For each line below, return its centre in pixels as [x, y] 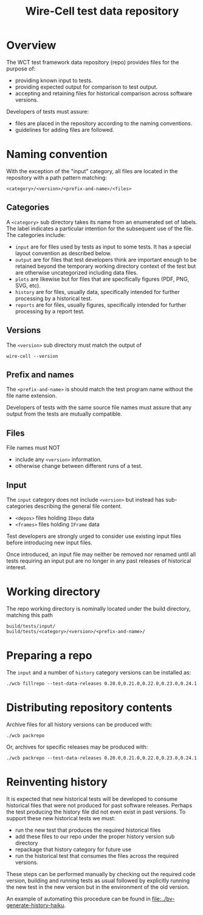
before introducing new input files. [49, 543]
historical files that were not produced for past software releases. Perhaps [99, 805]
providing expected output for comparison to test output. [86, 87]
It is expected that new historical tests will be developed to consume [92, 799]
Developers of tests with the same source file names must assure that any [99, 408]
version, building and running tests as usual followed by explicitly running [98, 880]
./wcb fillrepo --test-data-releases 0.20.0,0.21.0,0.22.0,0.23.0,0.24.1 [102, 684]
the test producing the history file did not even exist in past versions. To [96, 812]
